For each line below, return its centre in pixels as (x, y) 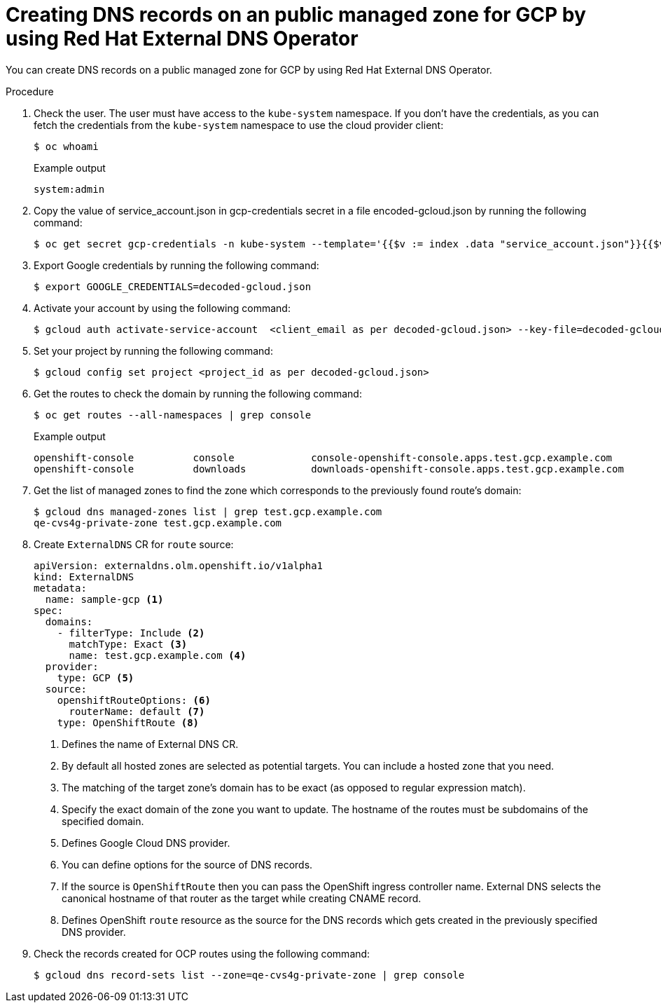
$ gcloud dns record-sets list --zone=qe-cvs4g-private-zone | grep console (249, 975)
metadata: (60, 588)
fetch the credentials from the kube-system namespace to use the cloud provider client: (239, 125)
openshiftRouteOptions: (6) (134, 700)
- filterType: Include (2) (131, 633)
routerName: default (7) (137, 711)
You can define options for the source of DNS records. (187, 864)
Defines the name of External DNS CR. (150, 744)
